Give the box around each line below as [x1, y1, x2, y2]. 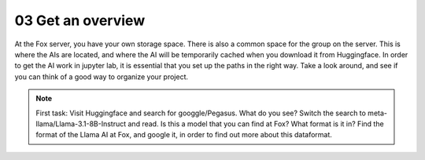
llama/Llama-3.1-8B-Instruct [35, 118, 127, 129]
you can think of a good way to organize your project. [14, 71, 189, 82]
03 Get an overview [14, 12, 146, 29]
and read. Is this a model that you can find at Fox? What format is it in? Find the [128, 118, 385, 129]
